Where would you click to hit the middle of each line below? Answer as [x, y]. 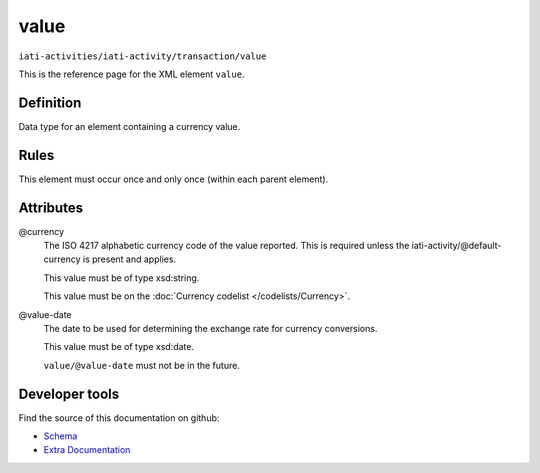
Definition [50, 102]
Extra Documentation [87, 450]
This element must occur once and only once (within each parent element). [173, 179]
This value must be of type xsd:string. [121, 277]
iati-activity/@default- [456, 246]
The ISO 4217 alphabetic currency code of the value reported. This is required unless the [226, 246]
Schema [60, 436]
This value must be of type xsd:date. [119, 347]
